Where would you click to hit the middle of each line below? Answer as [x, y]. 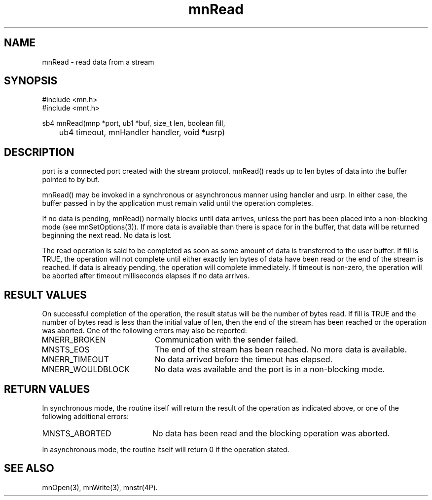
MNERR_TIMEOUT [75, 360]
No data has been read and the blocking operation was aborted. [271, 433]
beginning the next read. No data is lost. [107, 235]
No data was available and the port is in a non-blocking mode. [270, 369]
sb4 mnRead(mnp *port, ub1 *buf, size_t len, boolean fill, [134, 123]
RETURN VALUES [47, 389]
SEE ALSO [29, 468]
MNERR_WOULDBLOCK [86, 369]
